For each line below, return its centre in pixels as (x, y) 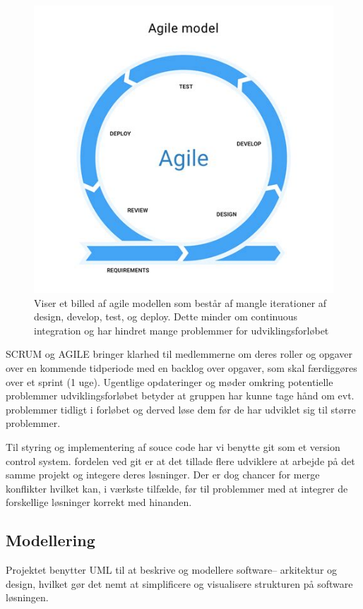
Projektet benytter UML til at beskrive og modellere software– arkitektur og (172, 570)
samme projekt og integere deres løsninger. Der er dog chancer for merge (163, 475)
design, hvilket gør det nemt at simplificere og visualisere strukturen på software (179, 583)
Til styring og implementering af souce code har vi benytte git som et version (173, 446)
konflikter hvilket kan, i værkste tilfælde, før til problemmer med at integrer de (177, 488)
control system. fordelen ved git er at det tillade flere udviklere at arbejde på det (180, 460)
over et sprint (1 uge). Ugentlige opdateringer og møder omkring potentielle (169, 381)
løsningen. (27, 597)
